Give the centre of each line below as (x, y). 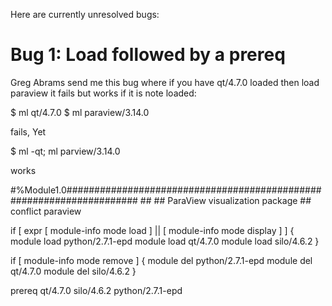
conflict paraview (46, 211)
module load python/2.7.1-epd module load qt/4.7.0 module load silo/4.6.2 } (165, 241)
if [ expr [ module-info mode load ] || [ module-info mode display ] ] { (152, 230)
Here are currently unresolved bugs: (85, 14)
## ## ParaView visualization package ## (225, 200)
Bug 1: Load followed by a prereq (148, 55)
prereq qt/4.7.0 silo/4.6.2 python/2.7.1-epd (96, 290)
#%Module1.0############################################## (166, 190)
